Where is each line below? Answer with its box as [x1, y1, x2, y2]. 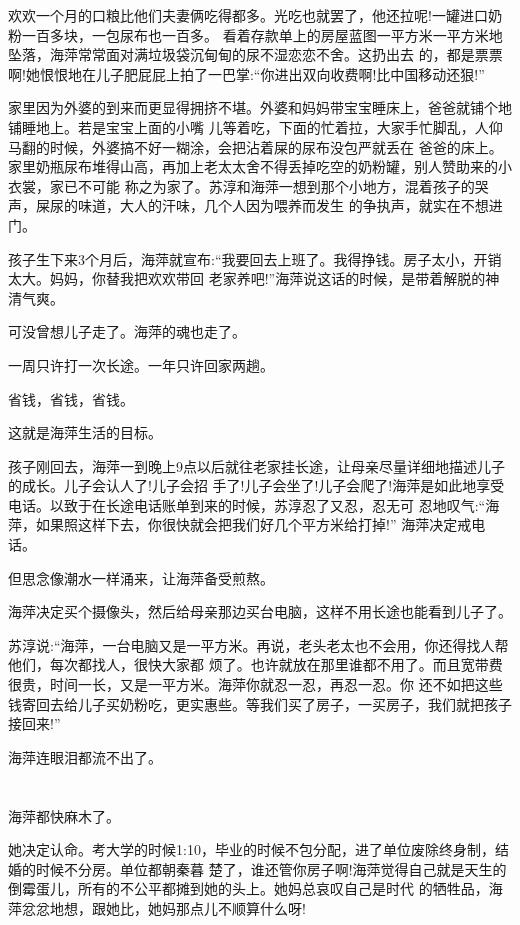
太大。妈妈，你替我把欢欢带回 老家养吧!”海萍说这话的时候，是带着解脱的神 [8, 268, 500, 289]
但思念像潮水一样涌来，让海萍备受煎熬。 [8, 567, 274, 588]
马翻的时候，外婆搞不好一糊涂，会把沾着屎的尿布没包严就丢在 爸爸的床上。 [8, 136, 503, 157]
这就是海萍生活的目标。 [8, 422, 162, 443]
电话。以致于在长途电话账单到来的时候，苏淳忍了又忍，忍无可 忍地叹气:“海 [8, 494, 500, 515]
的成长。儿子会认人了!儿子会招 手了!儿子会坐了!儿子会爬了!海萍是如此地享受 [8, 475, 505, 496]
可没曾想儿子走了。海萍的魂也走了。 [8, 321, 246, 342]
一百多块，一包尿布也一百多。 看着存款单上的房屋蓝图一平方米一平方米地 [21, 24, 503, 45]
